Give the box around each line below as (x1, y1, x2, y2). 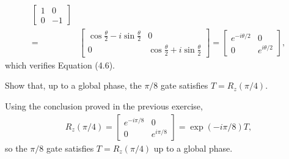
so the (5, 141, 27, 154)
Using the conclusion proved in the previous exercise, (5, 100, 203, 112)
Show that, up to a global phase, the (5, 79, 142, 92)
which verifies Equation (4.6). (5, 58, 115, 71)
